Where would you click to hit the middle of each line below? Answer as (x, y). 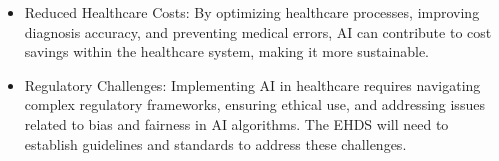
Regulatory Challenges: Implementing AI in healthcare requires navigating (252, 84)
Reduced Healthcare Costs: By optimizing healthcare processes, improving (252, 12)
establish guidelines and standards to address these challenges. (215, 143)
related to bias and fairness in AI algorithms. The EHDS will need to (236, 123)
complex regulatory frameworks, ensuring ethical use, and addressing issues (254, 104)
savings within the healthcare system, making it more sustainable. (226, 51)
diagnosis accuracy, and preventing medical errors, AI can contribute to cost (258, 31)
